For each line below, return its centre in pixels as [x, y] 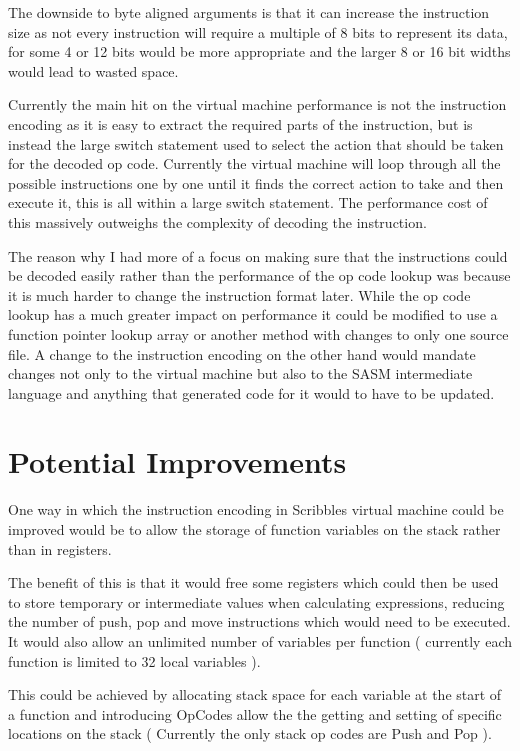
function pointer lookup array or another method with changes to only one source [258, 333]
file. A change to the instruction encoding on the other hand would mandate [242, 353]
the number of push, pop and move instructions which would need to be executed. [259, 621]
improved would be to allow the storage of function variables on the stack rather [254, 529]
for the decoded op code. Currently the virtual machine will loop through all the [254, 163]
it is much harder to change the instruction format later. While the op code [239, 294]
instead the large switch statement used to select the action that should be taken [256, 143]
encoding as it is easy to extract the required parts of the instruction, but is [240, 123]
